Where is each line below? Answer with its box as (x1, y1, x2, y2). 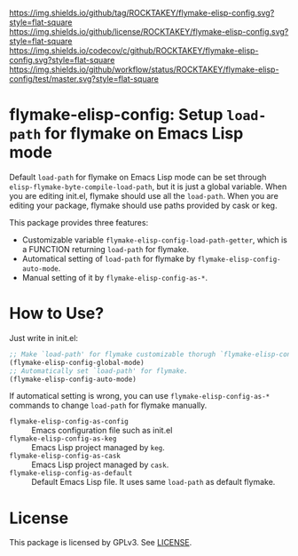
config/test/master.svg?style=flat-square (9, 74, 160, 83)
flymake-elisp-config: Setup (9, 105, 223, 125)
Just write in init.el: (9, 332, 78, 343)
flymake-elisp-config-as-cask (9, 452, 122, 461)
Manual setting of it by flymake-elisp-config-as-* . (21, 272, 208, 282)
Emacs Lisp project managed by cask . (31, 459, 169, 470)
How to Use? (9, 304, 105, 323)
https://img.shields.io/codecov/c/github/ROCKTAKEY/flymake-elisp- (9, 45, 259, 56)
